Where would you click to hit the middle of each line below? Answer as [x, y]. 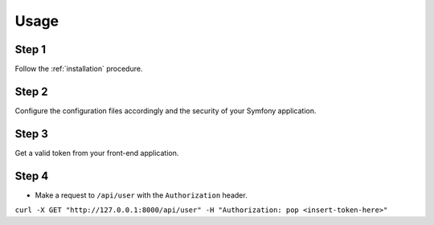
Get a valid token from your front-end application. [97, 153]
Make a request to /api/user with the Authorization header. [141, 195]
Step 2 [31, 91]
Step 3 [31, 134]
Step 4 [32, 176]
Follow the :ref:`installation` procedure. [79, 69]
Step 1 [31, 49]
